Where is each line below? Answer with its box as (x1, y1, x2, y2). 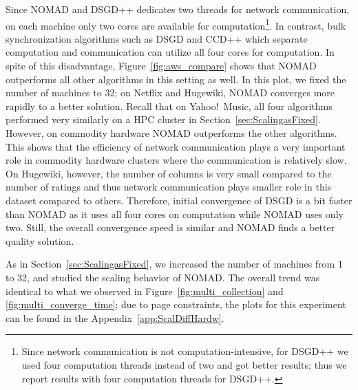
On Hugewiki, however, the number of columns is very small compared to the (6, 166, 332, 180)
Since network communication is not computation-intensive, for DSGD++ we (21, 344, 348, 358)
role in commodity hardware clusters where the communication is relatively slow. (6, 153, 347, 167)
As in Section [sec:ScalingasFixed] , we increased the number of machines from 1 (6, 257, 343, 271)
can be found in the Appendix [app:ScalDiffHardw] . (6, 310, 224, 325)
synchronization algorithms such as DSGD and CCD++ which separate (6, 31, 308, 45)
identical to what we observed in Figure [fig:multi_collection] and (6, 283, 284, 298)
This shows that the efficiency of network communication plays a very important (6, 139, 346, 153)
